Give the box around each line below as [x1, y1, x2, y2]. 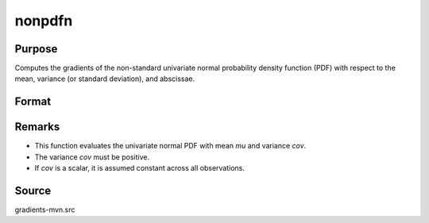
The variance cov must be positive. [34, 152, 150, 162]
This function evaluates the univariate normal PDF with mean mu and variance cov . [34, 141, 307, 151]
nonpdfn [14, 12, 73, 29]
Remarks [14, 120, 60, 134]
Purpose [14, 42, 58, 56]
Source [14, 183, 52, 198]
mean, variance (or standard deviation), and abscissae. [14, 74, 195, 83]
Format [14, 95, 52, 109]
